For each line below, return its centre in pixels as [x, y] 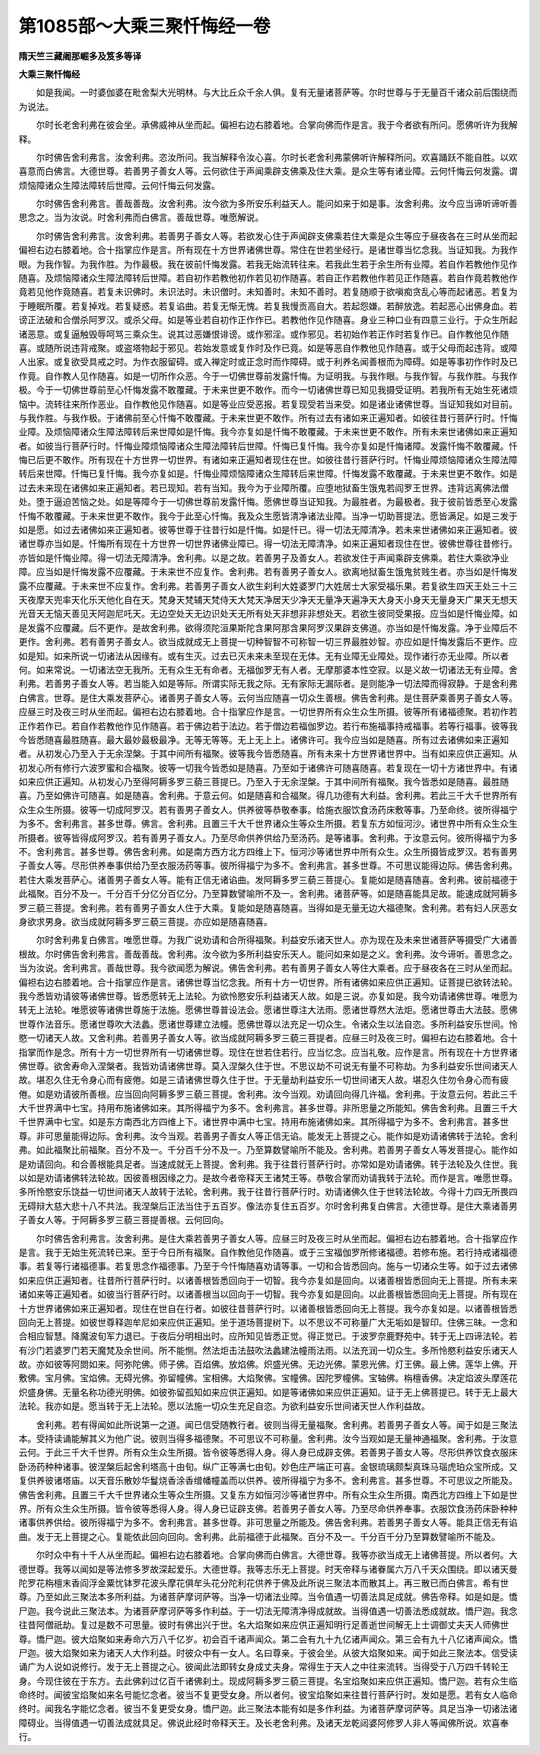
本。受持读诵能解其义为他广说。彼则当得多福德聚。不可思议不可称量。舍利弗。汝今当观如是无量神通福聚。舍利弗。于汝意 [268, 1439]
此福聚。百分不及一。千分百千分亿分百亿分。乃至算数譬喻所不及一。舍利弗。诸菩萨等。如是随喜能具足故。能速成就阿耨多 [268, 894]
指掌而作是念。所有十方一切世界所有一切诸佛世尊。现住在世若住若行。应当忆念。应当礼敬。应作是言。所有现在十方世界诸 [268, 1052]
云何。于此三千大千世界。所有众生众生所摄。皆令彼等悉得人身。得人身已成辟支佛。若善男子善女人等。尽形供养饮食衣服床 [268, 1452]
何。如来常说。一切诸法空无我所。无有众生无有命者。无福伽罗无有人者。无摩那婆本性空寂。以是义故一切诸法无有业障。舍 [268, 669]
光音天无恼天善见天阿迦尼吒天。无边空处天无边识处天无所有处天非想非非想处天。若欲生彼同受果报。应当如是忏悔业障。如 [268, 614]
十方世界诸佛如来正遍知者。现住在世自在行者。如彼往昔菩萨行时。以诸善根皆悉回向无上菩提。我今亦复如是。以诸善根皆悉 [268, 1308]
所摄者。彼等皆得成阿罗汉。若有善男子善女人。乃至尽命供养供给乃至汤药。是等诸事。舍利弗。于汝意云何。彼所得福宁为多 [268, 837]
